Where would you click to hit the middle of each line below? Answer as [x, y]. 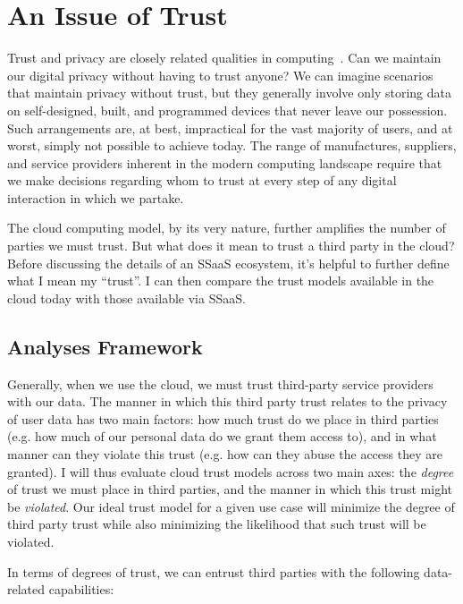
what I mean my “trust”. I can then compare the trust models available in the [221, 281]
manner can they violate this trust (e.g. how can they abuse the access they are [225, 454]
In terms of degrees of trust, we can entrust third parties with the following [214, 571]
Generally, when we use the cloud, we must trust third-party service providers [220, 383]
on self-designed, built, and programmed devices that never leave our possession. [227, 110]
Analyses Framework [105, 346]
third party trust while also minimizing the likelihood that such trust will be [217, 524]
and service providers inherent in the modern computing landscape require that [225, 162]
